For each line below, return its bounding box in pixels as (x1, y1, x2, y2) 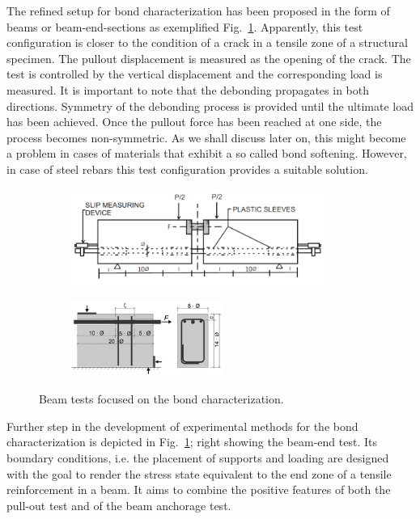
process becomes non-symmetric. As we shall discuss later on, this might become (6, 129, 406, 146)
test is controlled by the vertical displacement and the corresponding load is (6, 65, 383, 82)
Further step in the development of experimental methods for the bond (6, 417, 358, 434)
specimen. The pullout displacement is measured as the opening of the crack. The (6, 49, 411, 66)
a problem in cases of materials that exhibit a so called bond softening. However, (6, 145, 407, 162)
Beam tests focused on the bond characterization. (39, 390, 284, 407)
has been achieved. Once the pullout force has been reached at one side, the (6, 113, 382, 130)
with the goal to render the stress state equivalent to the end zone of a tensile (6, 465, 392, 482)
